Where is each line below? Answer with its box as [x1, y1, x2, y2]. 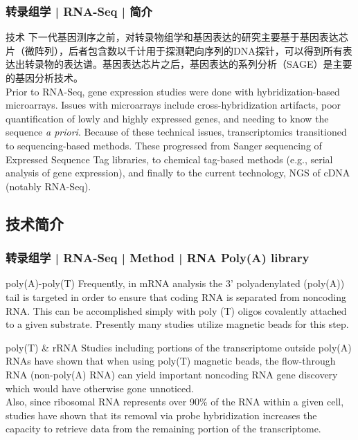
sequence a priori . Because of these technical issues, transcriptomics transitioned [6, 125, 347, 139]
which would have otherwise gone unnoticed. [6, 381, 194, 395]
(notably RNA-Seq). [6, 178, 91, 193]
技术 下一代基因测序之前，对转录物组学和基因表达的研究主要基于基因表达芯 [6, 30, 348, 44]
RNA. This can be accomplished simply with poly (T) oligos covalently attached [6, 303, 347, 318]
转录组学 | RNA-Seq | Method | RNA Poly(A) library [6, 249, 310, 266]
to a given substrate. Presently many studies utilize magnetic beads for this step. [6, 317, 349, 331]
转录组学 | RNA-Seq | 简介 [6, 2, 152, 19]
